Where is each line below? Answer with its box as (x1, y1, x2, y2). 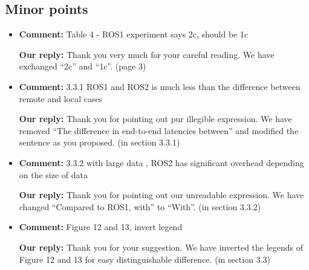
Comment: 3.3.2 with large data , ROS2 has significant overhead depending (19, 156, 304, 169)
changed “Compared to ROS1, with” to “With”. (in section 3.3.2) (19, 200, 261, 213)
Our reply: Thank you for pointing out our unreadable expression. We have (19, 188, 304, 201)
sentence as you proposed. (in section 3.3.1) (19, 136, 180, 149)
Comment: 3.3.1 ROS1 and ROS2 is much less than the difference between (19, 80, 301, 92)
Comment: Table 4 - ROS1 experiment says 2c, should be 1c (19, 28, 249, 40)
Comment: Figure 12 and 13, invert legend (19, 220, 183, 233)
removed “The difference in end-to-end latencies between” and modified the (19, 124, 299, 137)
